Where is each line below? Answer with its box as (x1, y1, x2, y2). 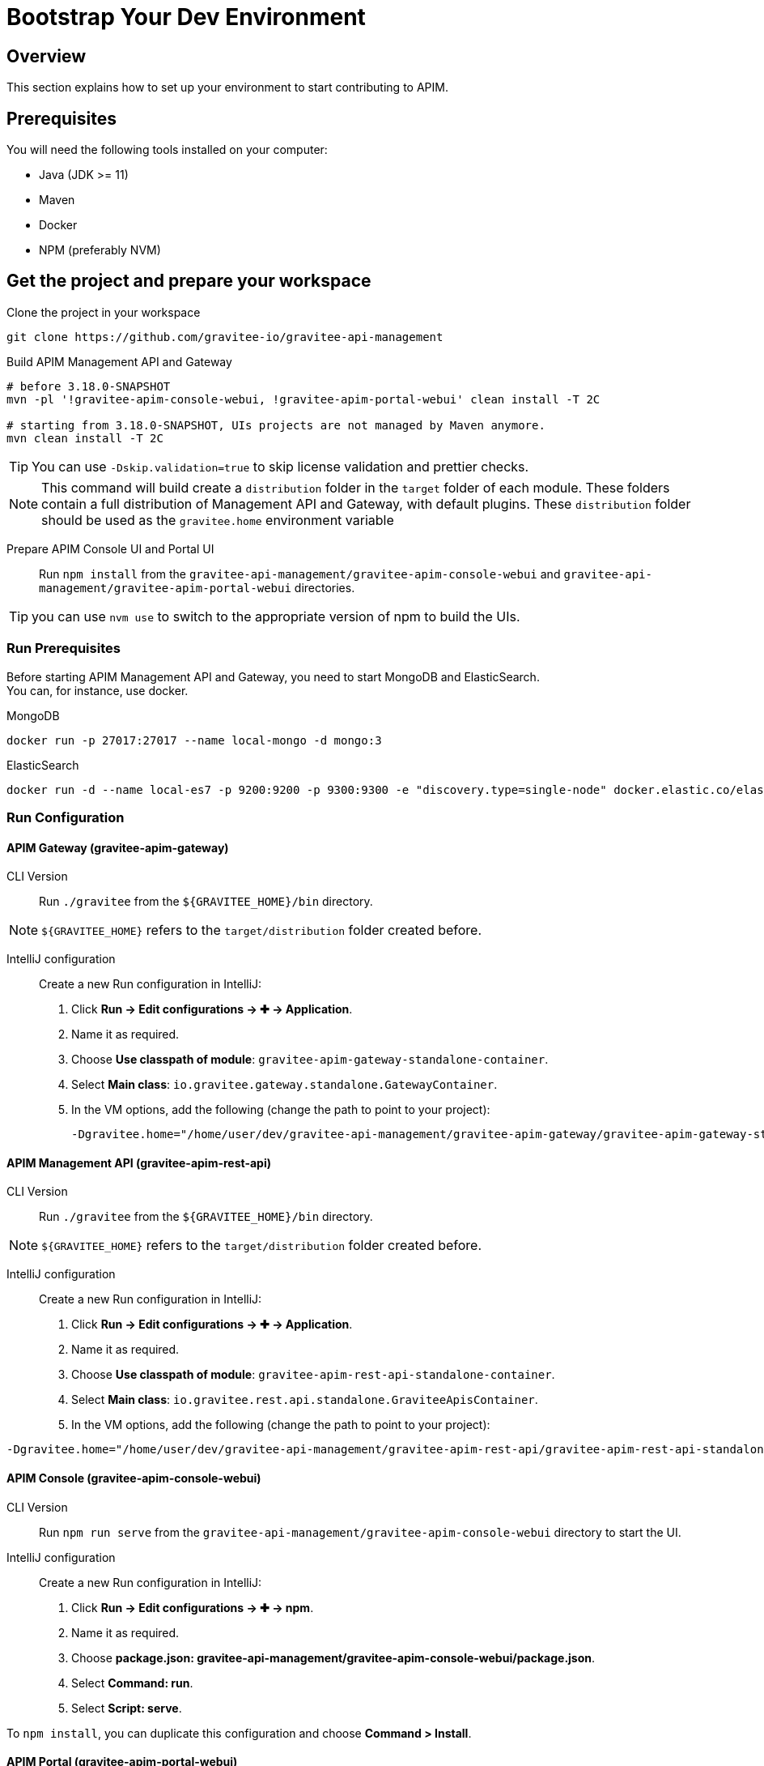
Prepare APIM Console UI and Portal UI (6, 541, 214, 556)
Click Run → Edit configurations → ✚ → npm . (71, 1600, 314, 1615)
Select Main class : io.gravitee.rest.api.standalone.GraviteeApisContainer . (71, 1393, 538, 1407)
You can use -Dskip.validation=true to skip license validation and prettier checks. (32, 458, 529, 475)
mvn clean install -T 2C (6, 431, 163, 445)
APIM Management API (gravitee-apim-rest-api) (6, 1155, 271, 1170)
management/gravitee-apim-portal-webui (39, 581, 291, 595)
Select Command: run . (71, 1675, 193, 1690)
